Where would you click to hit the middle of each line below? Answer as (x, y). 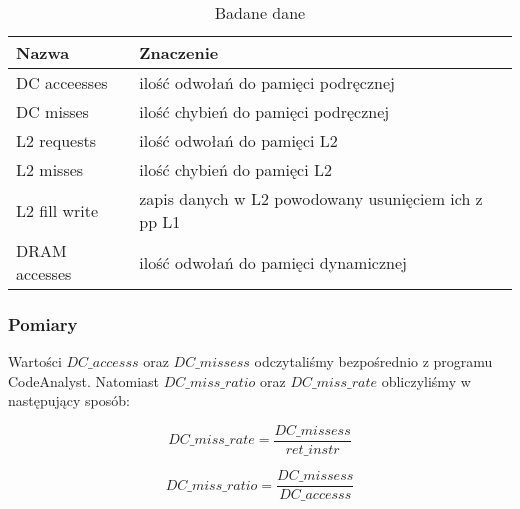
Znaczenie (179, 52)
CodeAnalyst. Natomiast (84, 380)
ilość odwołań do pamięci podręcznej (267, 82)
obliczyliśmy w (426, 380)
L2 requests (56, 140)
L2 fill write (57, 210)
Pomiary (43, 323)
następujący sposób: (69, 400)
